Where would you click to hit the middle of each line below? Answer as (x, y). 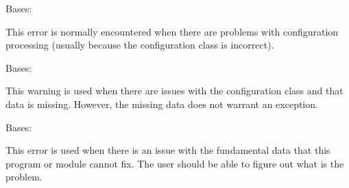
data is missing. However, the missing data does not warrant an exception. (162, 104)
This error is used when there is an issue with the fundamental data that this (168, 150)
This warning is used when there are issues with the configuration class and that (174, 91)
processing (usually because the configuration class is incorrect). (140, 45)
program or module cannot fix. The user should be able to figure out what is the (175, 163)
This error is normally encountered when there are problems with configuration (172, 31)
